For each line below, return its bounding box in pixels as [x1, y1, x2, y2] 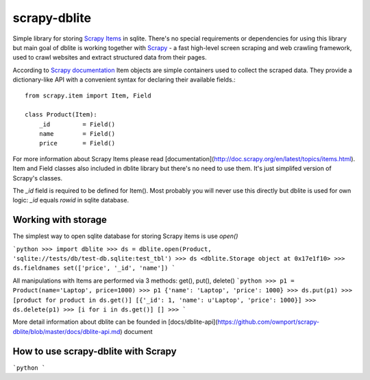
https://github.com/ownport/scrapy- [217, 318, 320, 326]
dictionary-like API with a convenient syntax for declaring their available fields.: [12, 75, 236, 84]
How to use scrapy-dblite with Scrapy [12, 345, 177, 357]
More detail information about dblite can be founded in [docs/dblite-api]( [12, 318, 219, 326]
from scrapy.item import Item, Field [25, 91, 152, 99]
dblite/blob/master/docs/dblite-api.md [12, 327, 121, 335]
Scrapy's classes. [12, 174, 63, 182]
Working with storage [12, 214, 108, 226]
